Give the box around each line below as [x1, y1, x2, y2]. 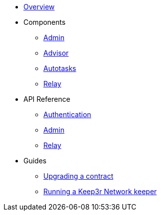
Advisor [43, 49, 69, 57]
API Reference [23, 95, 70, 103]
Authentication [43, 110, 91, 119]
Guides [23, 156, 47, 165]
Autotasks [43, 64, 76, 72]
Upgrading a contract [43, 172, 114, 180]
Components [23, 18, 66, 26]
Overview [23, 2, 55, 11]
